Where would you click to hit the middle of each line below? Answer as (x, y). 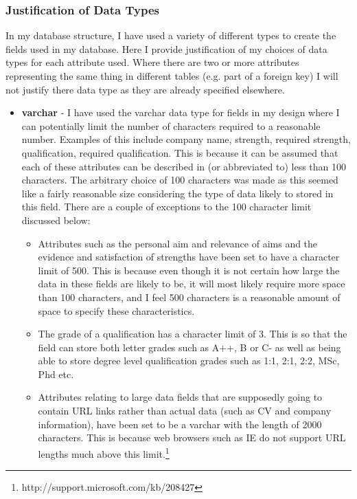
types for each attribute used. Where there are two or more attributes (152, 62)
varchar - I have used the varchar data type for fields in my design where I (181, 112)
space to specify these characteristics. (116, 310)
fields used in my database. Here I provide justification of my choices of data (166, 48)
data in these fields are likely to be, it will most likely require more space (192, 284)
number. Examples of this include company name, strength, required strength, (186, 139)
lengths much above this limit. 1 (104, 452)
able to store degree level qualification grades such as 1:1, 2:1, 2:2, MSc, (189, 361)
